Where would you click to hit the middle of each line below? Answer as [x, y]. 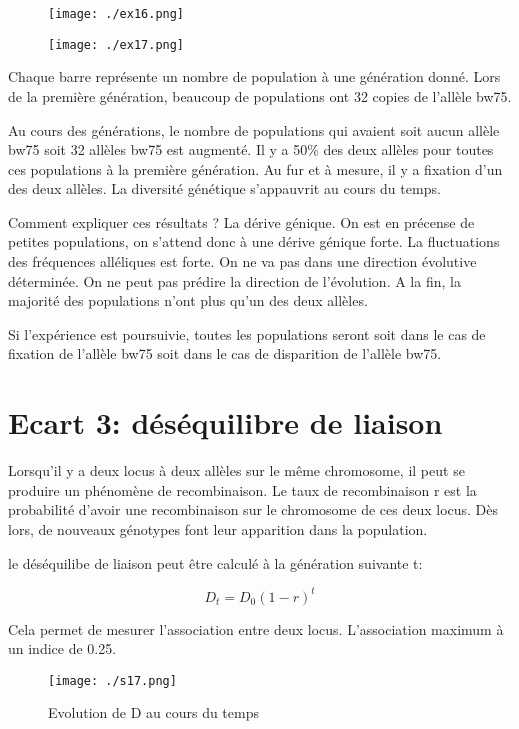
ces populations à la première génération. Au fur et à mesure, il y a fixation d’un [255, 168]
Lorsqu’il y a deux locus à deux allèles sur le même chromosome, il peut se [236, 470]
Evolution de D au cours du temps [153, 712]
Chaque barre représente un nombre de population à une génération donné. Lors [254, 76]
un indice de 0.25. [62, 648]
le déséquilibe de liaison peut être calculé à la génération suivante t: [215, 562]
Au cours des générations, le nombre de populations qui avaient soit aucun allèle [254, 129]
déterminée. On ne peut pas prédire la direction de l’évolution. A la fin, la [234, 280]
